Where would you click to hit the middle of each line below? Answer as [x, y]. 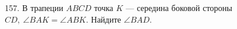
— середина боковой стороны [179, 8]
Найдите [106, 19]
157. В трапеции [34, 8]
